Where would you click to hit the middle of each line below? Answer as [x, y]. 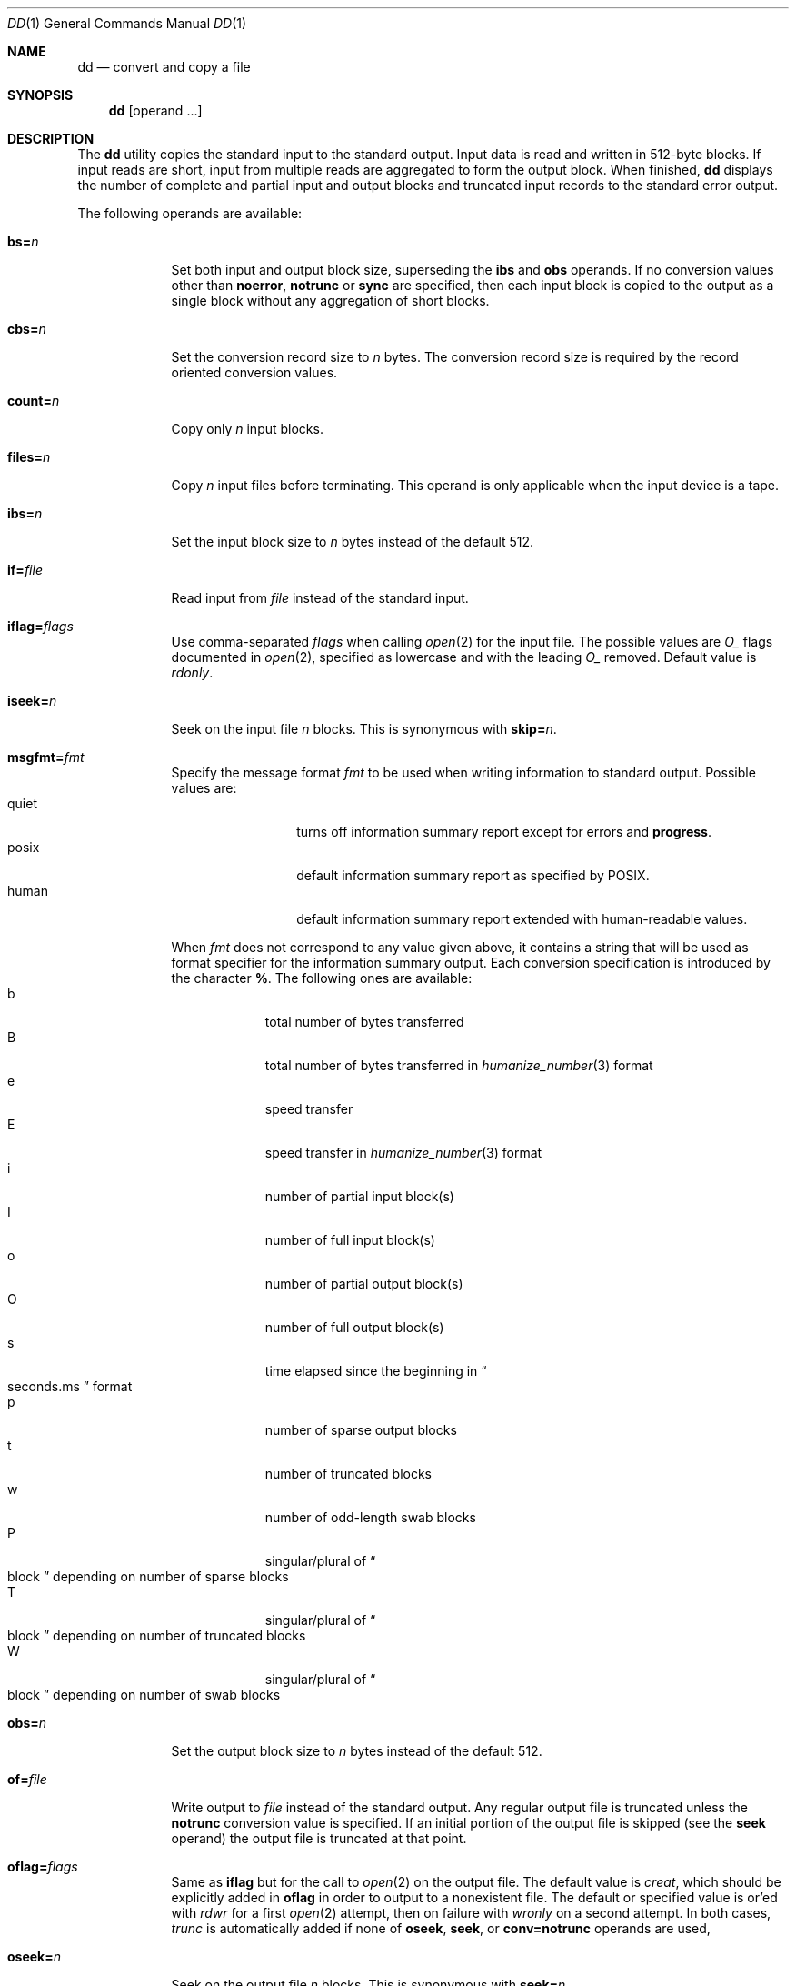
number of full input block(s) [350, 1240]
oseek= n [35, 1956]
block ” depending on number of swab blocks [144, 1695]
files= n [29, 457]
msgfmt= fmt [46, 757]
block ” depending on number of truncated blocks [157, 1635]
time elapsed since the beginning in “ [376, 1371]
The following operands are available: [190, 213]
